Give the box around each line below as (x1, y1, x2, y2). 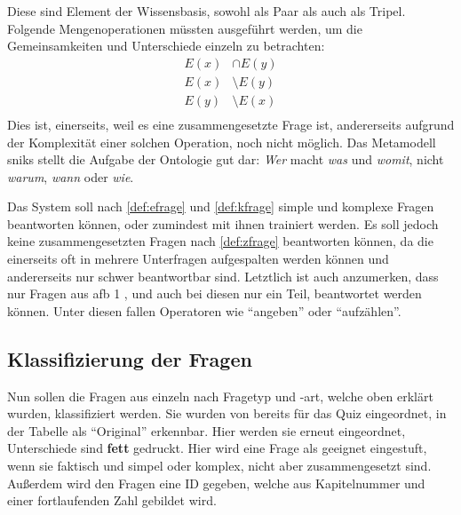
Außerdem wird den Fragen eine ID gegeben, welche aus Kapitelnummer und (7, 473, 425, 492)
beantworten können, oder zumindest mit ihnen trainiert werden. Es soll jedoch (7, 214, 439, 233)
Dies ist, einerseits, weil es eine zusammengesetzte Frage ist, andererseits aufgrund (7, 115, 455, 133)
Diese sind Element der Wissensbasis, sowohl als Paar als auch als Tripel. (7, 2, 406, 20)
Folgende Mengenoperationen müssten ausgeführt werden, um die (7, 19, 362, 37)
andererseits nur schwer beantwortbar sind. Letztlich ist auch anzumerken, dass (7, 266, 439, 285)
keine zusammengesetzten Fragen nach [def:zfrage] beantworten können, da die (7, 232, 433, 250)
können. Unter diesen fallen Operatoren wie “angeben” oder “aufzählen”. (7, 301, 401, 320)
